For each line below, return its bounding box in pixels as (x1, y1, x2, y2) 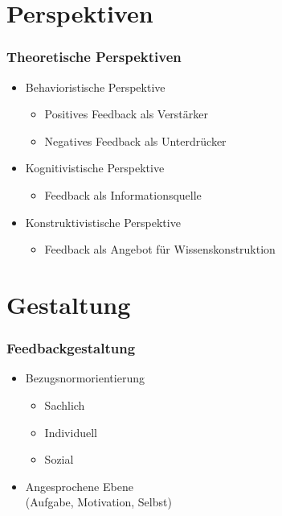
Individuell (44, 423, 97, 440)
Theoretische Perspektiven (6, 47, 182, 67)
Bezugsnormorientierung (25, 369, 145, 386)
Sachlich (44, 396, 85, 413)
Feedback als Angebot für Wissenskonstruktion (44, 241, 276, 258)
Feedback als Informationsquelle (44, 186, 202, 203)
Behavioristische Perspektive (25, 78, 166, 95)
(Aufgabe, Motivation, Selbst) (25, 493, 172, 510)
